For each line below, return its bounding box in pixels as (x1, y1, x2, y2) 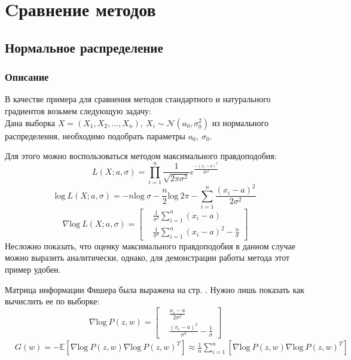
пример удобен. (5, 263, 61, 276)
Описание (5, 69, 49, 84)
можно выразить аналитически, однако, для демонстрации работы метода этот (5, 251, 290, 264)
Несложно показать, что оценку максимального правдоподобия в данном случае (5, 239, 295, 252)
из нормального (212, 116, 268, 129)
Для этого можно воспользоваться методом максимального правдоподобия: (5, 150, 277, 162)
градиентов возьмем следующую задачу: (5, 104, 151, 117)
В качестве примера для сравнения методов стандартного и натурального (5, 93, 271, 105)
